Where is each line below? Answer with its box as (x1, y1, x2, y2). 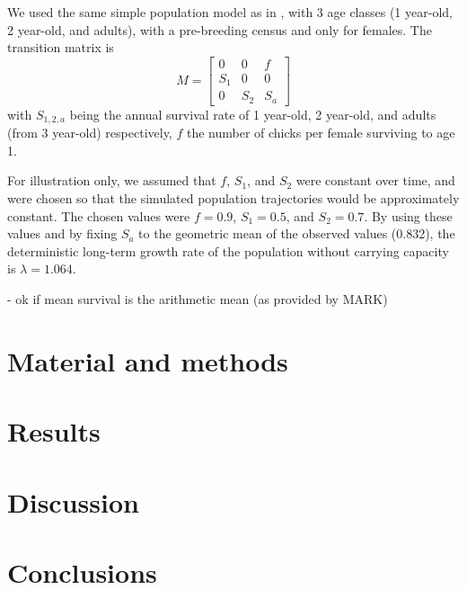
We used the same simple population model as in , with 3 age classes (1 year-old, (7, 3, 453, 21)
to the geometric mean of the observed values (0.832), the (138, 224, 455, 243)
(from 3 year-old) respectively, (7, 123, 172, 142)
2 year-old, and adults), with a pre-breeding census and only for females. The (7, 20, 432, 39)
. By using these (364, 206, 453, 225)
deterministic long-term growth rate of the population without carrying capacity (7, 241, 449, 260)
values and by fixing (7, 224, 118, 243)
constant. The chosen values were (7, 206, 190, 225)
